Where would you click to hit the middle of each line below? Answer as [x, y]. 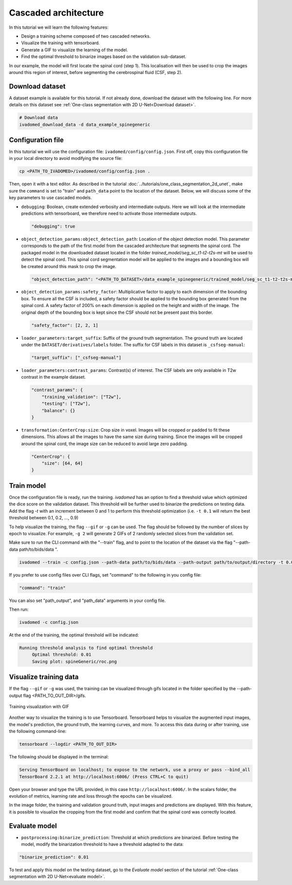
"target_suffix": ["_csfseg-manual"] [76, 357]
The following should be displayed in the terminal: [59, 757]
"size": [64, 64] [62, 463]
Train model [27, 486]
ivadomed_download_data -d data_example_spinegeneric [85, 125]
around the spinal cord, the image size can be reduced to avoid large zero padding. [105, 443]
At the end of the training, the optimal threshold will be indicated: [74, 635]
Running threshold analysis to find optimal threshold [86, 648]
